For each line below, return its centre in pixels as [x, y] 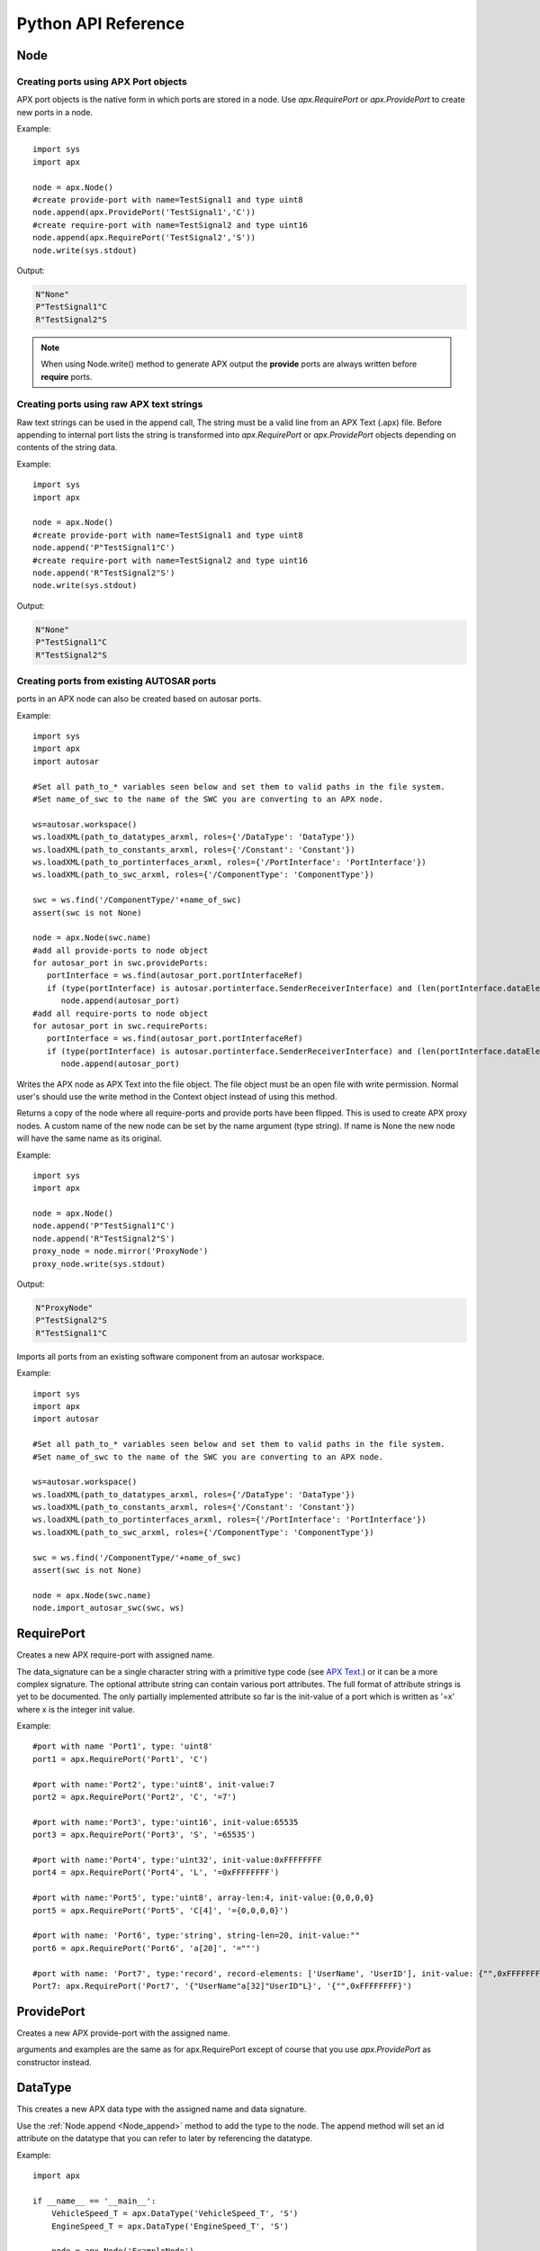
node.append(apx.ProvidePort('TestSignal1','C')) [144, 212]
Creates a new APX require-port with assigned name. [116, 1655]
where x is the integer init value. [76, 1709]
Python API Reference [100, 23]
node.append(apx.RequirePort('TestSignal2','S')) [144, 238]
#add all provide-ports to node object [121, 950]
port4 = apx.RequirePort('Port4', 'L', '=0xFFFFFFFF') [156, 1872]
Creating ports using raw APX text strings [110, 404]
